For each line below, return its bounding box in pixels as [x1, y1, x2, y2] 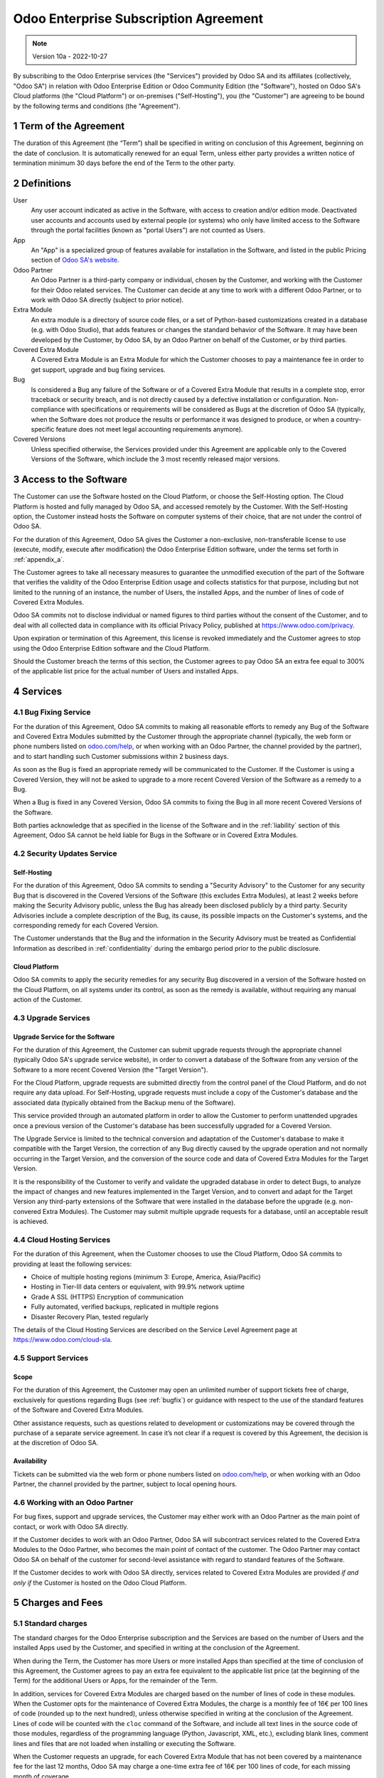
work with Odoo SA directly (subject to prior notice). [31, 296, 184, 304]
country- [336, 415, 362, 423]
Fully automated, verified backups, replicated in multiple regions [31, 1302, 219, 1311]
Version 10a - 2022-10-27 [32, 52, 108, 60]
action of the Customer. [13, 995, 82, 1004]
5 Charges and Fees [13, 1597, 103, 1609]
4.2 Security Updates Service [13, 848, 117, 858]
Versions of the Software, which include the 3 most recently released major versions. [31, 455, 280, 464]
